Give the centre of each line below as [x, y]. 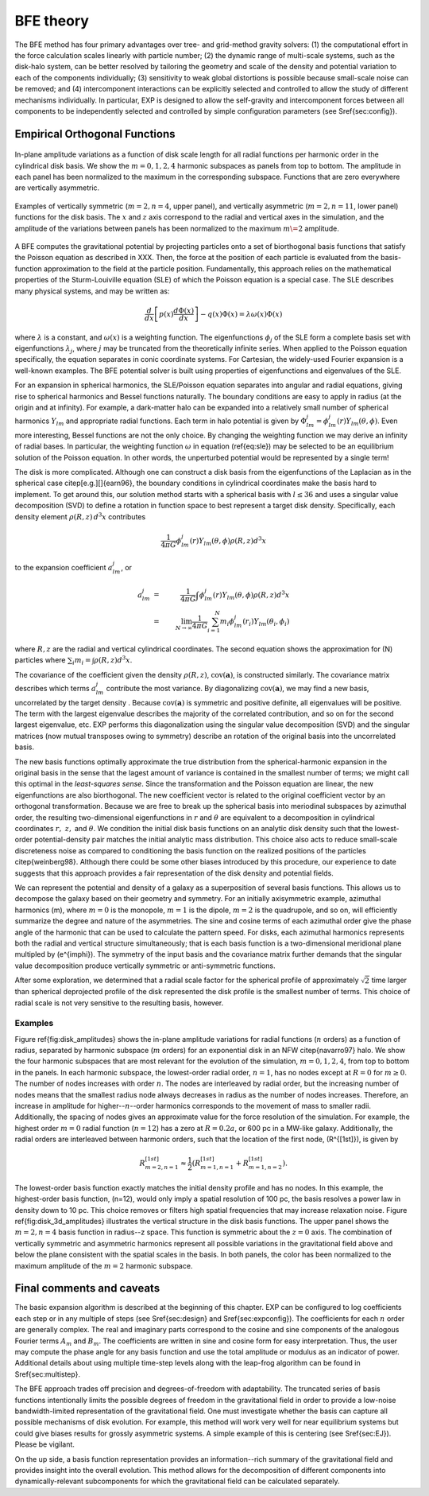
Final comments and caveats [87, 1288]
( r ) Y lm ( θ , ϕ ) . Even [367, 422]
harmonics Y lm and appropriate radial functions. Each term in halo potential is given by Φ [161, 422]
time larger [389, 980]
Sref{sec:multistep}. [48, 1374]
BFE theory [52, 21]
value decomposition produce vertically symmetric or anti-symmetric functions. [145, 966]
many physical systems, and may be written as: [92, 291]
